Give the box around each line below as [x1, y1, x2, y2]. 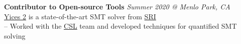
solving [4, 30, 26, 41]
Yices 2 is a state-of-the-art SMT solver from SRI [4, 11, 156, 21]
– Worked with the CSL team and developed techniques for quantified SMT [4, 21, 237, 31]
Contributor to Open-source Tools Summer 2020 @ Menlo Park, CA [4, 1, 230, 11]
